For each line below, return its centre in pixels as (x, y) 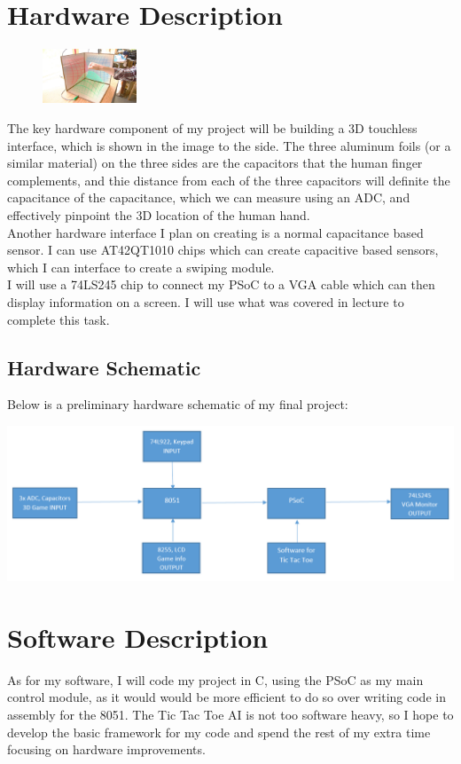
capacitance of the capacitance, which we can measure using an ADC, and (209, 197)
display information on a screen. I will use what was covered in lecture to (206, 301)
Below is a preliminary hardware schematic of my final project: (178, 404)
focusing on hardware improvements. (106, 749)
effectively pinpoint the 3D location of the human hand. (159, 214)
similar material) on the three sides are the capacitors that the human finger (215, 163)
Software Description (138, 637)
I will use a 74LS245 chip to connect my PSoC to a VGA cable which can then (221, 284)
